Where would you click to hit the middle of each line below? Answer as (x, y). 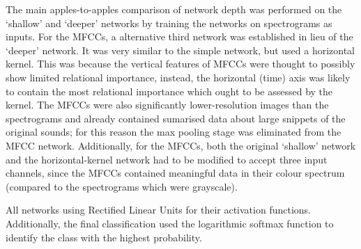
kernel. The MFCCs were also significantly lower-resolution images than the (167, 105)
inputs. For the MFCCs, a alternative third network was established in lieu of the (179, 37)
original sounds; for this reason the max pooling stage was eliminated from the (174, 132)
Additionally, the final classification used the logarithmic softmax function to (170, 223)
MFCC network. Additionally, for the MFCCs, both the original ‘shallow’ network (181, 145)
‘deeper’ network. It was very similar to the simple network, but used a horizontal (180, 50)
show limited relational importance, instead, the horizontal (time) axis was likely (178, 77)
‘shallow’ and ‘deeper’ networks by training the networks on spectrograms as (169, 23)
